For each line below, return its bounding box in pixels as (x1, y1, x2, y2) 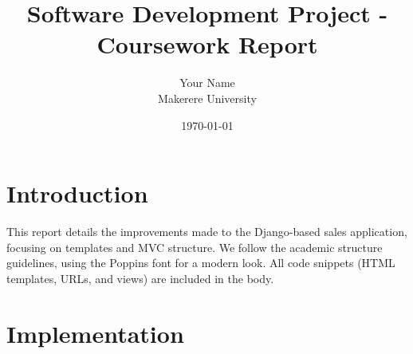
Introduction (6, 177, 148, 210)
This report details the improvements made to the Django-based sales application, (6, 223, 407, 240)
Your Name (179, 74, 235, 91)
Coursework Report (96, 28, 318, 61)
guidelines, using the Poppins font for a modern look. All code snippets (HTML (6, 254, 395, 271)
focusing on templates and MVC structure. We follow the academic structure (6, 238, 383, 255)
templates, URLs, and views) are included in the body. (6, 269, 274, 286)
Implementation (6, 317, 184, 349)
